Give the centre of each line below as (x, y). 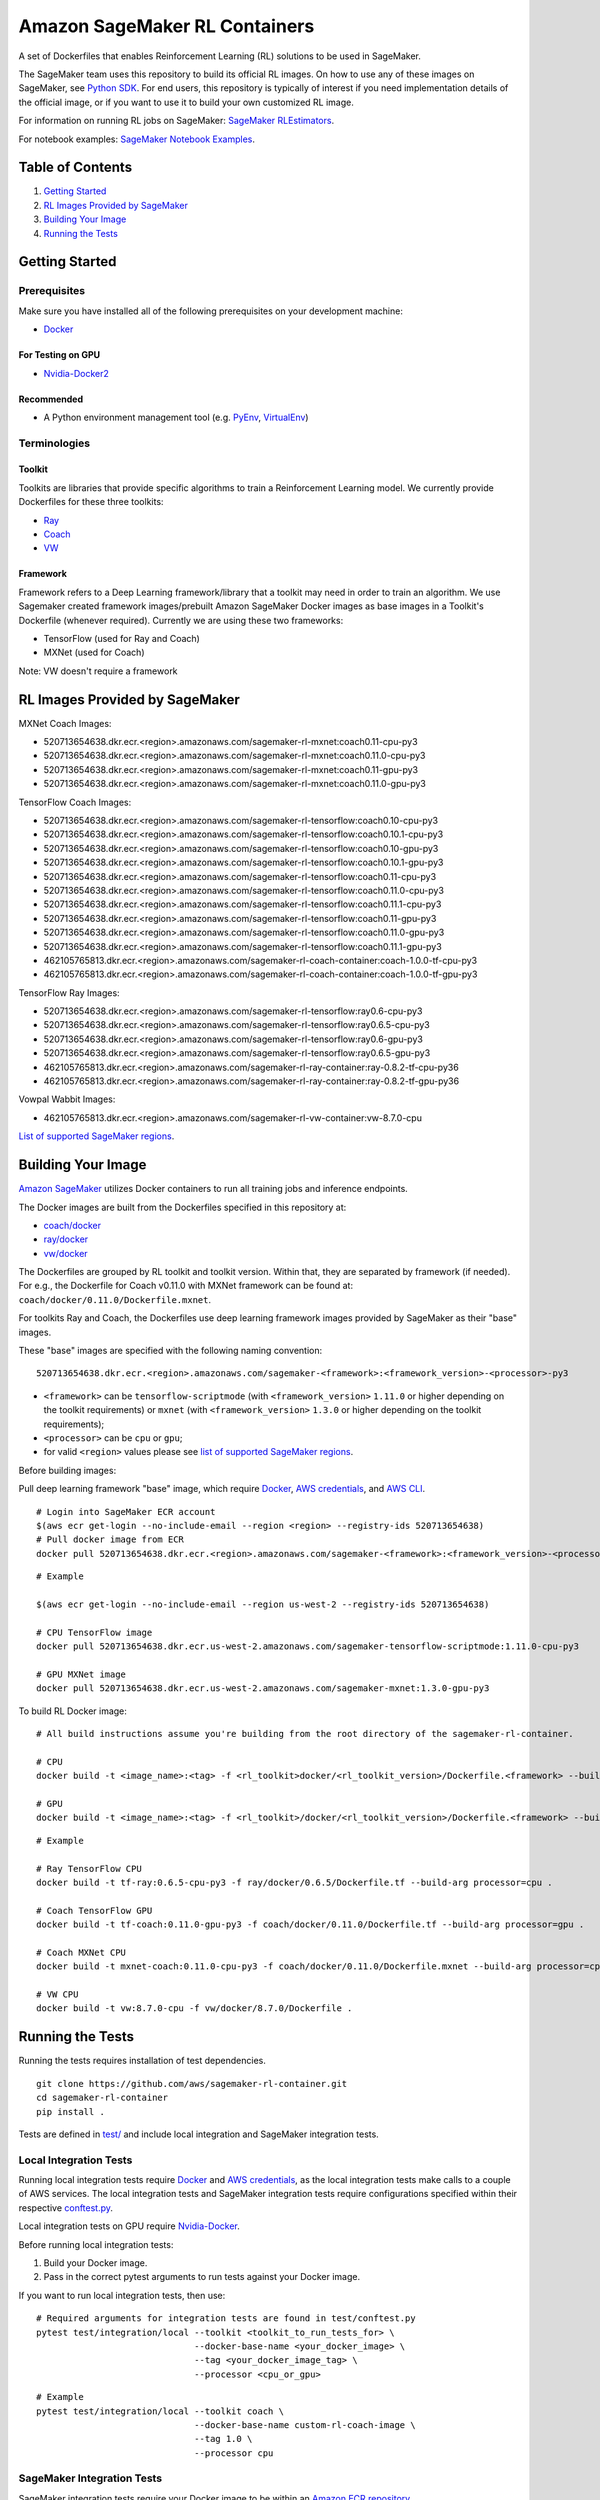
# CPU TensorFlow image (94, 1632)
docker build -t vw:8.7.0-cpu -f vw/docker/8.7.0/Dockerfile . (194, 2008)
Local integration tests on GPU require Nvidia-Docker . (129, 2226)
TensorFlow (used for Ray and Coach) (121, 638)
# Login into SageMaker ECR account (126, 1511)
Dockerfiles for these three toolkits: (91, 502)
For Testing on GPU (59, 355)
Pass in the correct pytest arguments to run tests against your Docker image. (201, 2277)
